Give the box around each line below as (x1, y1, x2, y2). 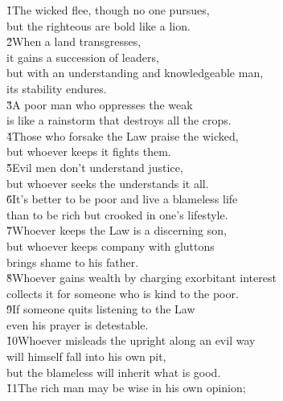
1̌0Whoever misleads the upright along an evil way (6, 332, 256, 349)
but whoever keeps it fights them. (6, 143, 171, 160)
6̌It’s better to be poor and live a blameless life (6, 190, 238, 207)
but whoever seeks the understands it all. (6, 174, 209, 191)
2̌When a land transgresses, (6, 33, 141, 50)
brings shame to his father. (6, 253, 139, 270)
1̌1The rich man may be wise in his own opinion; (6, 379, 246, 396)
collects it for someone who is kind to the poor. (6, 284, 239, 301)
